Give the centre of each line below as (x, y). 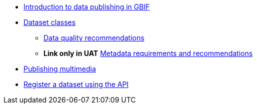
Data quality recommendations (94, 38)
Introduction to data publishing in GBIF (87, 7)
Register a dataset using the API (76, 84)
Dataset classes (50, 22)
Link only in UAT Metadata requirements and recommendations (148, 53)
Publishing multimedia (60, 69)
